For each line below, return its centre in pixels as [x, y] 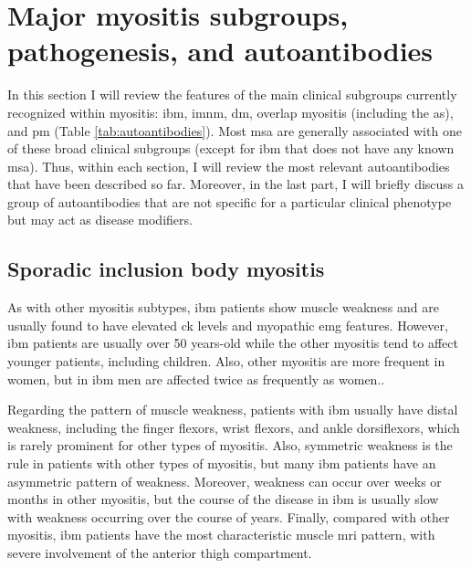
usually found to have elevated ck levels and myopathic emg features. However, [228, 325]
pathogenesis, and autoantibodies [220, 51]
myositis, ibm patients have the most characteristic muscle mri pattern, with [221, 535]
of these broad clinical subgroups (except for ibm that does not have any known [231, 148]
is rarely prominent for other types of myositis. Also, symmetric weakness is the [230, 445]
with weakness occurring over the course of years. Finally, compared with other [229, 516]
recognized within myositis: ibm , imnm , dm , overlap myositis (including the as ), [230, 112]
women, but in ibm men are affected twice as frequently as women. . [196, 379]
